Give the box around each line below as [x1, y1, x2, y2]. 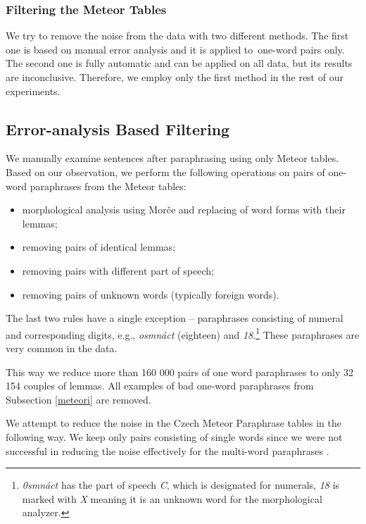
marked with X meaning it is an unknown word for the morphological [22, 491, 322, 506]
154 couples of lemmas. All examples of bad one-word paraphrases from [6, 378, 314, 393]
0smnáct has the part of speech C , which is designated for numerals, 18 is [22, 478, 340, 492]
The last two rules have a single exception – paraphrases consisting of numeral [6, 311, 343, 325]
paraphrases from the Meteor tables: [30, 178, 187, 193]
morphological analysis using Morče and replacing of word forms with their [22, 202, 346, 217]
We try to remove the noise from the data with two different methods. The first [6, 28, 349, 43]
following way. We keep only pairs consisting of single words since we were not [6, 429, 343, 444]
